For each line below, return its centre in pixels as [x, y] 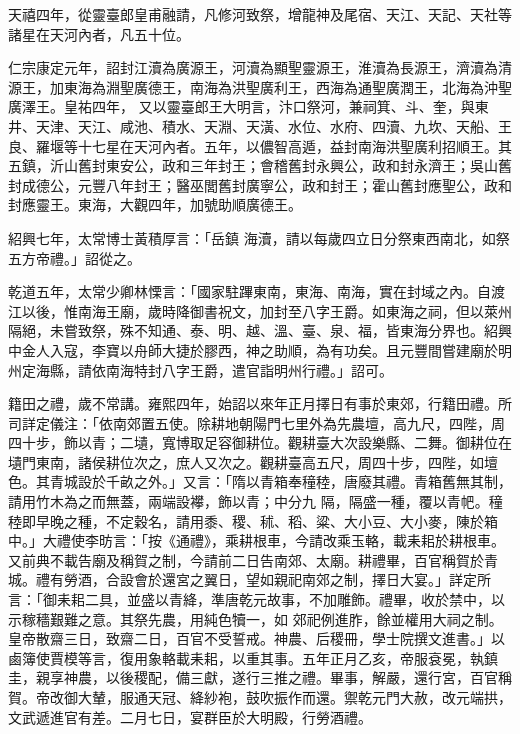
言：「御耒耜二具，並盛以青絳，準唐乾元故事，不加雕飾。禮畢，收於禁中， [249, 599]
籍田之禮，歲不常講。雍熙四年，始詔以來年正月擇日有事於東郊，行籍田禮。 [253, 403]
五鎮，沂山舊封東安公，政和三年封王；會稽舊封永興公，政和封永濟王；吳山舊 [260, 165]
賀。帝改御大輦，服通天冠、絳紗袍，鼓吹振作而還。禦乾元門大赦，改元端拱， [260, 697]
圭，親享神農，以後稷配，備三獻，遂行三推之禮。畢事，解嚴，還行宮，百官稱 [260, 677]
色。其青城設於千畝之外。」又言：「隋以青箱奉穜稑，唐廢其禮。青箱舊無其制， [260, 481]
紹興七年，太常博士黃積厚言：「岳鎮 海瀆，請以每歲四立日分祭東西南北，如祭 [259, 237]
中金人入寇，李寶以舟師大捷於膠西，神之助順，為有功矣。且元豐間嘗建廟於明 [260, 349]
